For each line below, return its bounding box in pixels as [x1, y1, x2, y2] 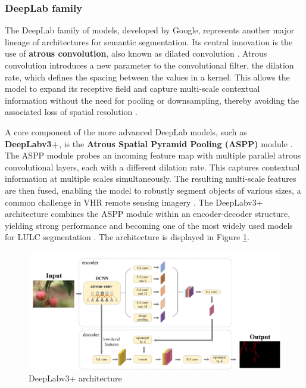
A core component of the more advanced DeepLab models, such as [5, 125, 247, 138]
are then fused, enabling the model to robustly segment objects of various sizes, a [5, 184, 301, 196]
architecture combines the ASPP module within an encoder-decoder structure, [5, 207, 291, 220]
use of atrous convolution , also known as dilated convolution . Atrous [5, 47, 267, 60]
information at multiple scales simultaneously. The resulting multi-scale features [5, 172, 296, 185]
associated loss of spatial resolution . [5, 105, 138, 118]
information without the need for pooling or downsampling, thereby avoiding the [5, 94, 299, 106]
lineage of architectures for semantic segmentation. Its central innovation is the [5, 35, 293, 48]
